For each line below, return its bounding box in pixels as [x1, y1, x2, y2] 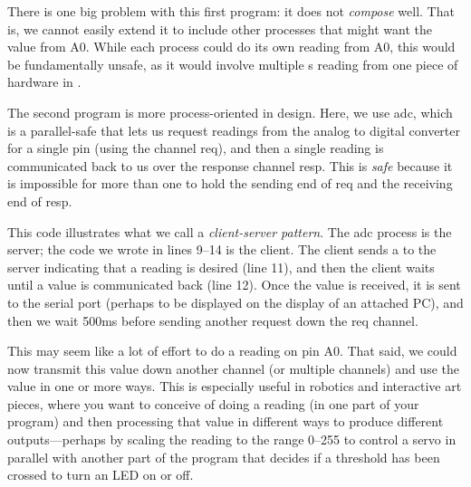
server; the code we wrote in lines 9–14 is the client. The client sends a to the [7, 240, 437, 259]
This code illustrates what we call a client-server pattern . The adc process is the [7, 222, 452, 241]
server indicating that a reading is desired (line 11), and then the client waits [7, 257, 435, 276]
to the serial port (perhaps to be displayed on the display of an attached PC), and [7, 292, 464, 311]
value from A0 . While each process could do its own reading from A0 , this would [7, 37, 456, 56]
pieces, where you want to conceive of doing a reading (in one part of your [7, 394, 419, 413]
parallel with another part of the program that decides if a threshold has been [7, 447, 440, 466]
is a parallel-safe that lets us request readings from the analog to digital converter [7, 120, 461, 139]
